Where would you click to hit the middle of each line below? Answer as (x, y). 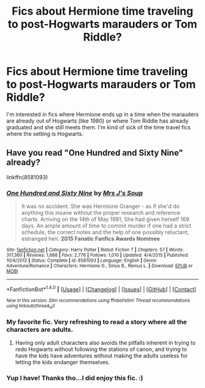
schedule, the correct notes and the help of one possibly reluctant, (105, 232)
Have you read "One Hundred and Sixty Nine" (95, 153)
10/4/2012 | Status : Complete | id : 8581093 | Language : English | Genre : (82, 260)
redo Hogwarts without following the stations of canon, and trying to (101, 350)
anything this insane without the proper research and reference (101, 213)
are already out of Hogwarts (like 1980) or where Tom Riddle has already (98, 121)
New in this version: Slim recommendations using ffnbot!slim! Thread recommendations (98, 300)
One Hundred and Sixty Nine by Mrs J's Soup (75, 193)
